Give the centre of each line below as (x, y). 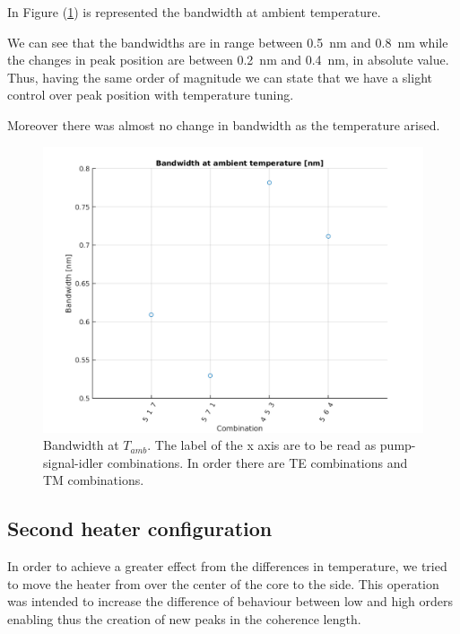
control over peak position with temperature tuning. (151, 95)
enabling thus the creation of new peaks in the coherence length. (184, 618)
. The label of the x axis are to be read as (262, 445)
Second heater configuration (140, 528)
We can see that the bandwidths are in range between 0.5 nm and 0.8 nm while (228, 42)
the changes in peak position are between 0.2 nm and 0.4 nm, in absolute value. (228, 60)
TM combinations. (94, 480)
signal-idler (74, 462)
